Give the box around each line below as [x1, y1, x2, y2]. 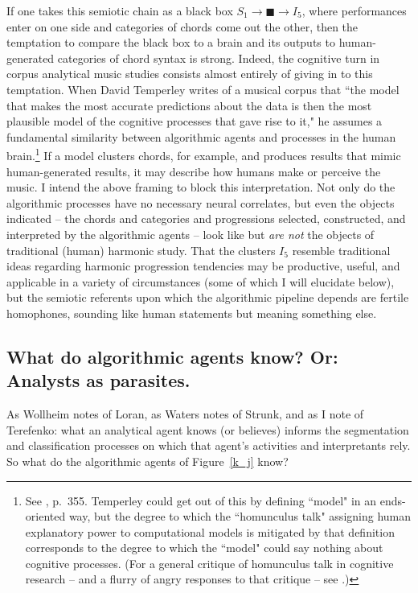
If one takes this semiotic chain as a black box [6, 2, 233, 19]
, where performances [301, 2, 407, 19]
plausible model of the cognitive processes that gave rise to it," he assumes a [6, 113, 383, 130]
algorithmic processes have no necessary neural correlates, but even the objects [6, 194, 395, 211]
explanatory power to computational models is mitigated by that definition [25, 523, 395, 540]
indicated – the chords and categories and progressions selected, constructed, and [6, 210, 406, 227]
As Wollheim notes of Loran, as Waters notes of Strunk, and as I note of [6, 406, 364, 422]
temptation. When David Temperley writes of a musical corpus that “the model [6, 80, 400, 97]
